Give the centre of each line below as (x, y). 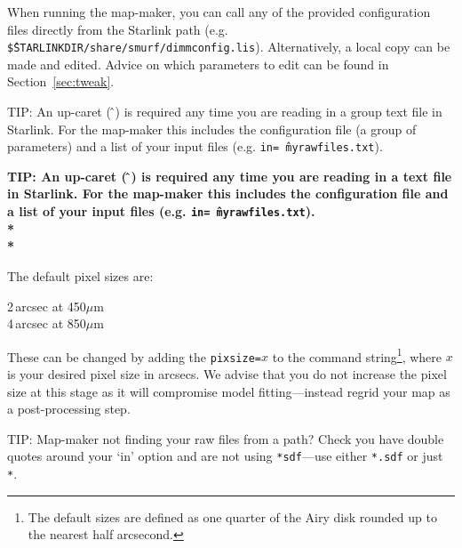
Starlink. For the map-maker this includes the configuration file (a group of (212, 129)
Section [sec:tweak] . (61, 81)
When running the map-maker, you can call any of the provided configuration (219, 12)
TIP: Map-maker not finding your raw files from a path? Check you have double (226, 438)
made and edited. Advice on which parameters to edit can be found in (198, 64)
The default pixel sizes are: (80, 275)
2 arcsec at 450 (47, 306)
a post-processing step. (69, 409)
